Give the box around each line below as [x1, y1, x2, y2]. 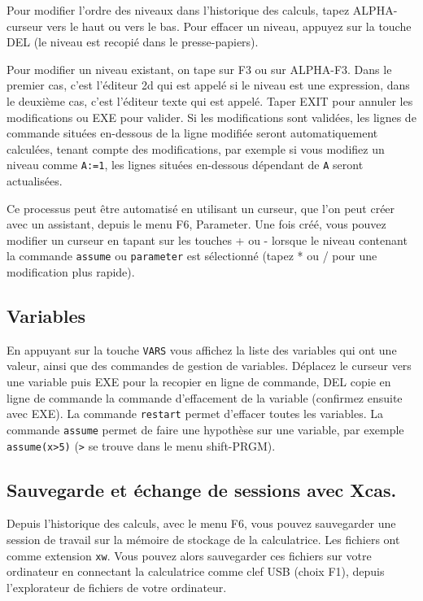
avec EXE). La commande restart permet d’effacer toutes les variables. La [7, 405, 384, 422]
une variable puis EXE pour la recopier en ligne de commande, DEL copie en [7, 373, 391, 390]
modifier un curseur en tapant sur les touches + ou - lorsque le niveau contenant [7, 231, 408, 248]
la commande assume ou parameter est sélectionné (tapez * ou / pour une [7, 247, 377, 264]
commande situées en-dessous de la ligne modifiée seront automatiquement [7, 124, 378, 142]
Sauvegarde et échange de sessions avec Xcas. [7, 477, 397, 502]
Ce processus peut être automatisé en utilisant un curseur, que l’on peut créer [7, 199, 395, 216]
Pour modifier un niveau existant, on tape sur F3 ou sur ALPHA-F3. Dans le [7, 60, 392, 77]
